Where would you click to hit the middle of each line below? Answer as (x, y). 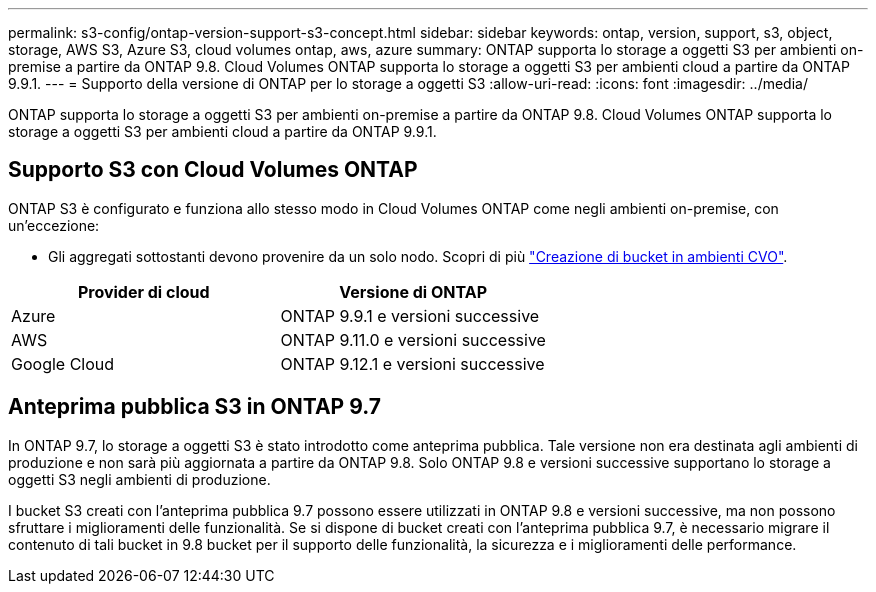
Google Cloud (63, 363)
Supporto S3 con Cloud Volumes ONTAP (213, 170)
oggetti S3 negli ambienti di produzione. (139, 479)
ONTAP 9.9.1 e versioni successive (410, 315)
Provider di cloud (143, 291)
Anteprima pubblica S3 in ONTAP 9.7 (194, 407)
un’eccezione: (54, 225)
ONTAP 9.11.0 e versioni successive (413, 339)
